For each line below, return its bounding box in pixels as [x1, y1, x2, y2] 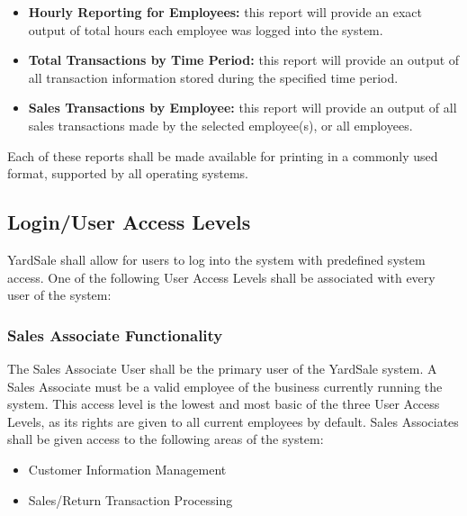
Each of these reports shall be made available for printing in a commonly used [7, 146, 438, 165]
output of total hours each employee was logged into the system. [28, 20, 383, 39]
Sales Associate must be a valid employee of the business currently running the [7, 376, 443, 395]
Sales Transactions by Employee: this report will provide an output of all [28, 98, 457, 117]
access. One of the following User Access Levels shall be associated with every [7, 267, 436, 286]
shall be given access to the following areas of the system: [7, 430, 324, 448]
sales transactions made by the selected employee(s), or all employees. [28, 115, 413, 134]
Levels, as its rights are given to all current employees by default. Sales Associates [7, 412, 459, 430]
